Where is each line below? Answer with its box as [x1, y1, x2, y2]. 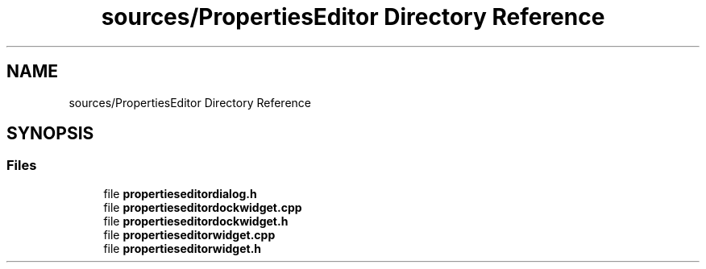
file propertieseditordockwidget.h [103, 213, 289, 228]
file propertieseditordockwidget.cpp [103, 200, 302, 214]
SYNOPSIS [6, 123, 94, 144]
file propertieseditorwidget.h [103, 241, 262, 255]
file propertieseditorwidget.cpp [103, 227, 276, 242]
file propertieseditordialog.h [103, 186, 257, 201]
